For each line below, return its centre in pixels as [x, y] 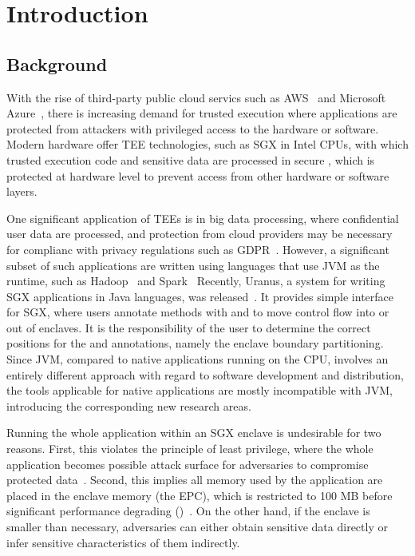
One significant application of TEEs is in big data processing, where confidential [203, 218]
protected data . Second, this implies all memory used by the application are [195, 480]
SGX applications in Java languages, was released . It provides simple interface [200, 296]
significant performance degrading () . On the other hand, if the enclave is [188, 511]
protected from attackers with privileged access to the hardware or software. [193, 128]
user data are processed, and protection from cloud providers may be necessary [200, 234]
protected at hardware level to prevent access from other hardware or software [198, 175]
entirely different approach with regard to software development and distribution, [205, 374]
